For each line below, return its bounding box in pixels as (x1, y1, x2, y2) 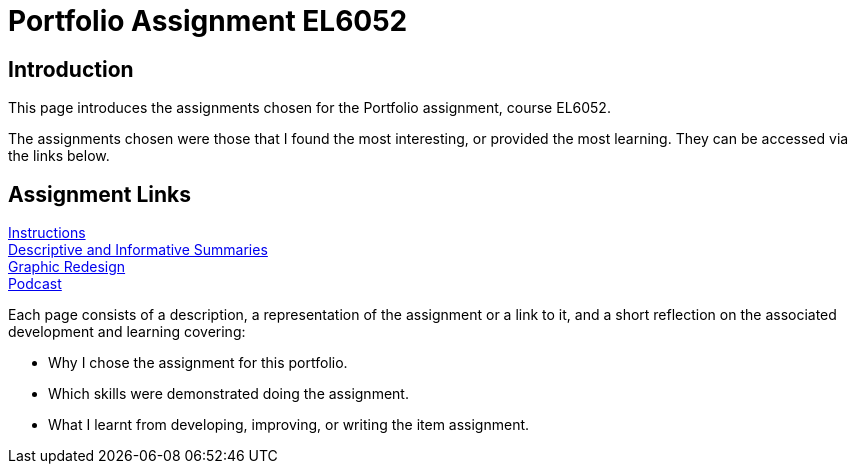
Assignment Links (8, 181, 191, 207)
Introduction (8, 56, 134, 82)
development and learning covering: (8, 323, 246, 341)
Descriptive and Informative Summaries (8, 241, 268, 259)
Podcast (8, 275, 62, 293)
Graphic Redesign (8, 258, 126, 276)
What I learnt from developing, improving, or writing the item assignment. (48, 416, 530, 434)
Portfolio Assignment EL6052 (8, 4, 408, 38)
